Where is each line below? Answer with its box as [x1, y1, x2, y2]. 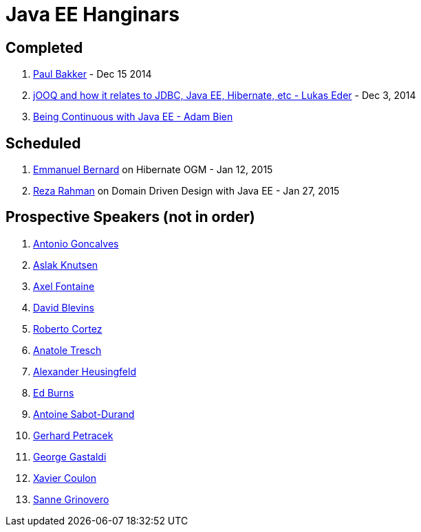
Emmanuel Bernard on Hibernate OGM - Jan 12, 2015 [33, 164, 273, 176]
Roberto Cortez [33, 322, 102, 335]
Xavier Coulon [33, 472, 96, 484]
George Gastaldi [33, 450, 107, 463]
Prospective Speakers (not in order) [6, 208, 255, 226]
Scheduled [6, 134, 81, 152]
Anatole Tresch [33, 344, 102, 356]
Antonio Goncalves [33, 237, 119, 250]
